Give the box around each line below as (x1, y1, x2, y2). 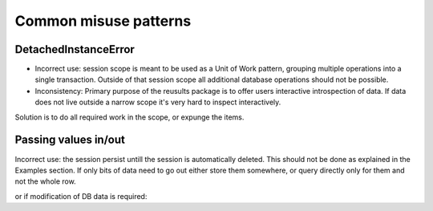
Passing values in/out (14, 133, 126, 147)
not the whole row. (14, 177, 76, 186)
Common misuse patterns (14, 12, 192, 30)
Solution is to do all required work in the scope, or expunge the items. (14, 112, 245, 122)
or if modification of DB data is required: (14, 191, 148, 201)
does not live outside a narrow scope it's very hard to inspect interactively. (34, 97, 281, 108)
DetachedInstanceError (14, 43, 136, 56)
